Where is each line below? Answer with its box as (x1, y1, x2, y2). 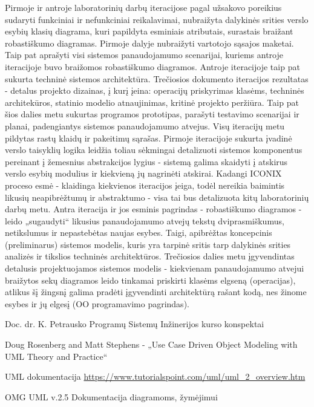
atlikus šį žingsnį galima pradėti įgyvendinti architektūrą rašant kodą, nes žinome (5, 285, 307, 298)
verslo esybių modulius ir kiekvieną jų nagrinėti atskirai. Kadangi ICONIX (5, 167, 282, 180)
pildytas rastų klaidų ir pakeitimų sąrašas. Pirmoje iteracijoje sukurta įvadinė (5, 131, 292, 144)
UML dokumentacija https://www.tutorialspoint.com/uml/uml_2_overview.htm (5, 370, 306, 383)
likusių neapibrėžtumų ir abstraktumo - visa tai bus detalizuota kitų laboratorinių (5, 190, 309, 203)
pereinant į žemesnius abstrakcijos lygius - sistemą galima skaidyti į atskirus (5, 155, 288, 168)
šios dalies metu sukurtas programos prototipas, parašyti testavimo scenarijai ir (5, 108, 299, 120)
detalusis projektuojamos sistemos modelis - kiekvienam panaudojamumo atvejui (5, 262, 304, 275)
